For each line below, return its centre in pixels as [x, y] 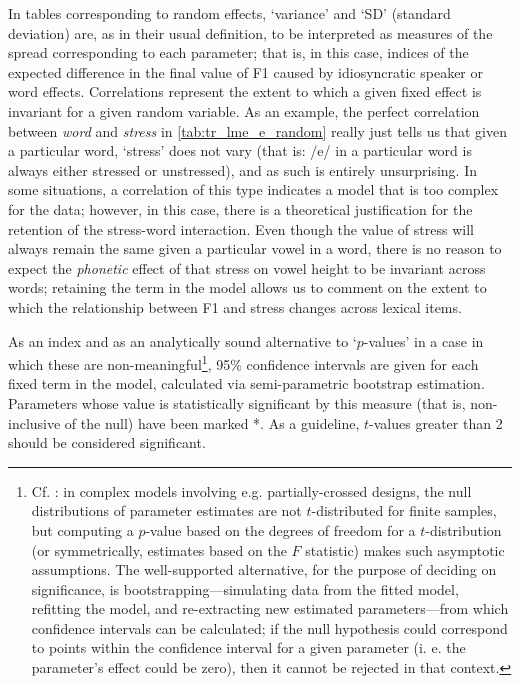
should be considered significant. [107, 442]
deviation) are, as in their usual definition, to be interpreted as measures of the [250, 32]
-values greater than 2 [436, 422]
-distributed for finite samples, [404, 510]
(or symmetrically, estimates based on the [159, 549]
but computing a [82, 529]
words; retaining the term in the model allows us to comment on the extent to [247, 287]
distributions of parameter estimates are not [166, 510]
